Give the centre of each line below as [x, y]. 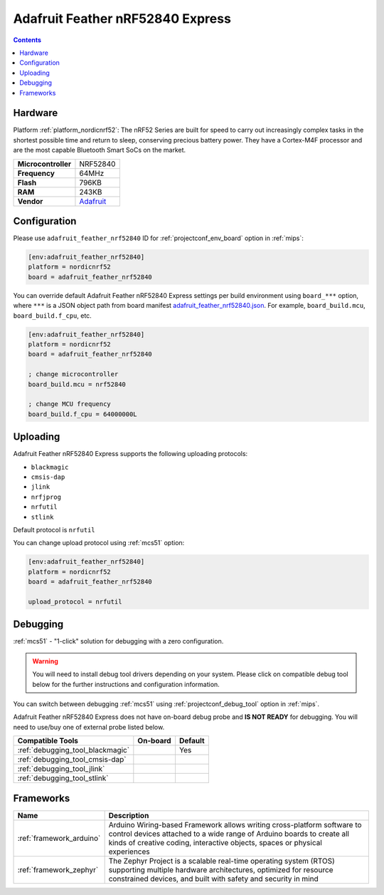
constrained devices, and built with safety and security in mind [214, 879]
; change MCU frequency [70, 404]
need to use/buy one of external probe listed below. [89, 727]
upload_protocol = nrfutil [75, 601]
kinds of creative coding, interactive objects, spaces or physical [215, 842]
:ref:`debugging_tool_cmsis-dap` [72, 760]
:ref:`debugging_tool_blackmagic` [74, 750]
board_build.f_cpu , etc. [52, 315]
